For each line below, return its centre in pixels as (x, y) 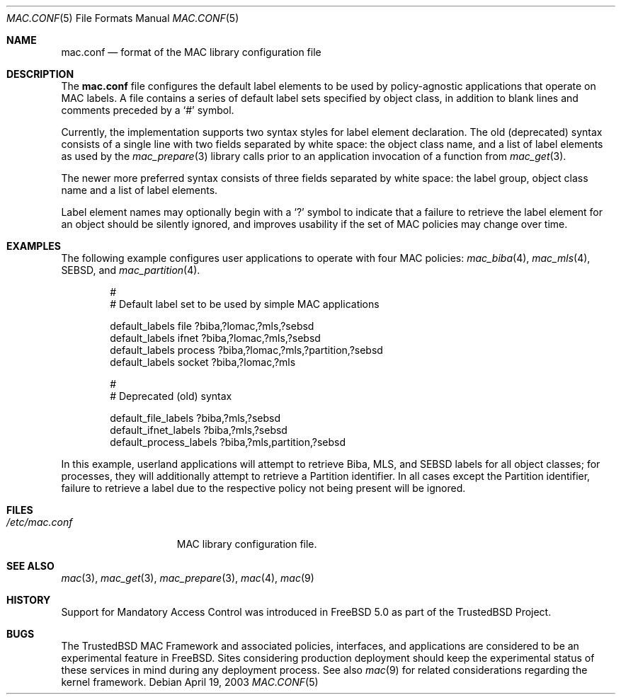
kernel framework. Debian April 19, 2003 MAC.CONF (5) (190, 682)
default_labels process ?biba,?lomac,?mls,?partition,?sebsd (246, 350)
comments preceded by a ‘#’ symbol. (148, 110)
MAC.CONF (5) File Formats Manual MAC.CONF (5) (123, 18)
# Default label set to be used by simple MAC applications (245, 304)
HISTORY (29, 600)
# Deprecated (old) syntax (171, 396)
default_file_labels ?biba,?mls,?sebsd (195, 418)
